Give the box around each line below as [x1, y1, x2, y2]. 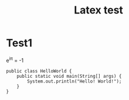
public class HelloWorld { [6, 68, 72, 74]
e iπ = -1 [6, 56, 24, 64]
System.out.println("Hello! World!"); [27, 78, 122, 84]
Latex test [74, 4, 123, 17]
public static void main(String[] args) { [16, 73, 122, 79]
